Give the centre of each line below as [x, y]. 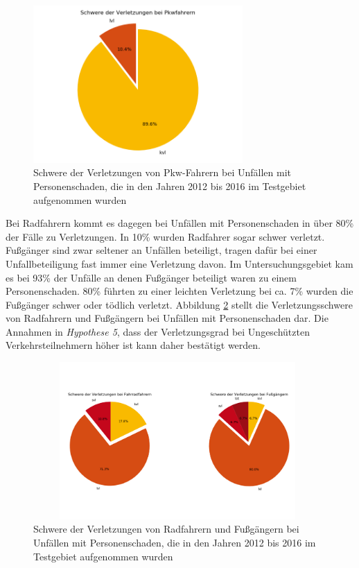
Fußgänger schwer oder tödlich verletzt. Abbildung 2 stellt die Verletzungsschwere [179, 304]
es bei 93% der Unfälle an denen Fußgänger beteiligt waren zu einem [151, 277]
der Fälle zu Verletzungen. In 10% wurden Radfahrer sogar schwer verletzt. [165, 236]
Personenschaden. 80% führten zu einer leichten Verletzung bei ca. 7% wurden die [179, 291]
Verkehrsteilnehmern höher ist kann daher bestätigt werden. [133, 345]
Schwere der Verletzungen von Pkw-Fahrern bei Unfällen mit [162, 172]
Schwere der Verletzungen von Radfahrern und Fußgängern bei [166, 529]
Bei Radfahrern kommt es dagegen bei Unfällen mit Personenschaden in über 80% [180, 223]
